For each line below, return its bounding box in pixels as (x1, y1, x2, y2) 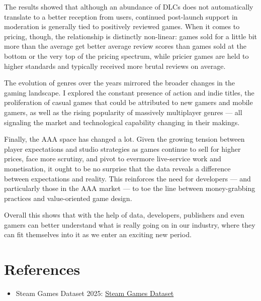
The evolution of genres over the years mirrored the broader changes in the (4, 77, 235, 88)
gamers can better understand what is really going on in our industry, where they (4, 219, 255, 230)
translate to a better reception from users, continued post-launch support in (4, 11, 238, 22)
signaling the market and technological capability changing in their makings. (4, 117, 240, 127)
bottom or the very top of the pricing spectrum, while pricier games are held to (4, 50, 249, 61)
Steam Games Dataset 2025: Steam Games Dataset (16, 288, 174, 298)
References (4, 259, 80, 279)
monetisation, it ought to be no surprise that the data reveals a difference (4, 163, 231, 173)
